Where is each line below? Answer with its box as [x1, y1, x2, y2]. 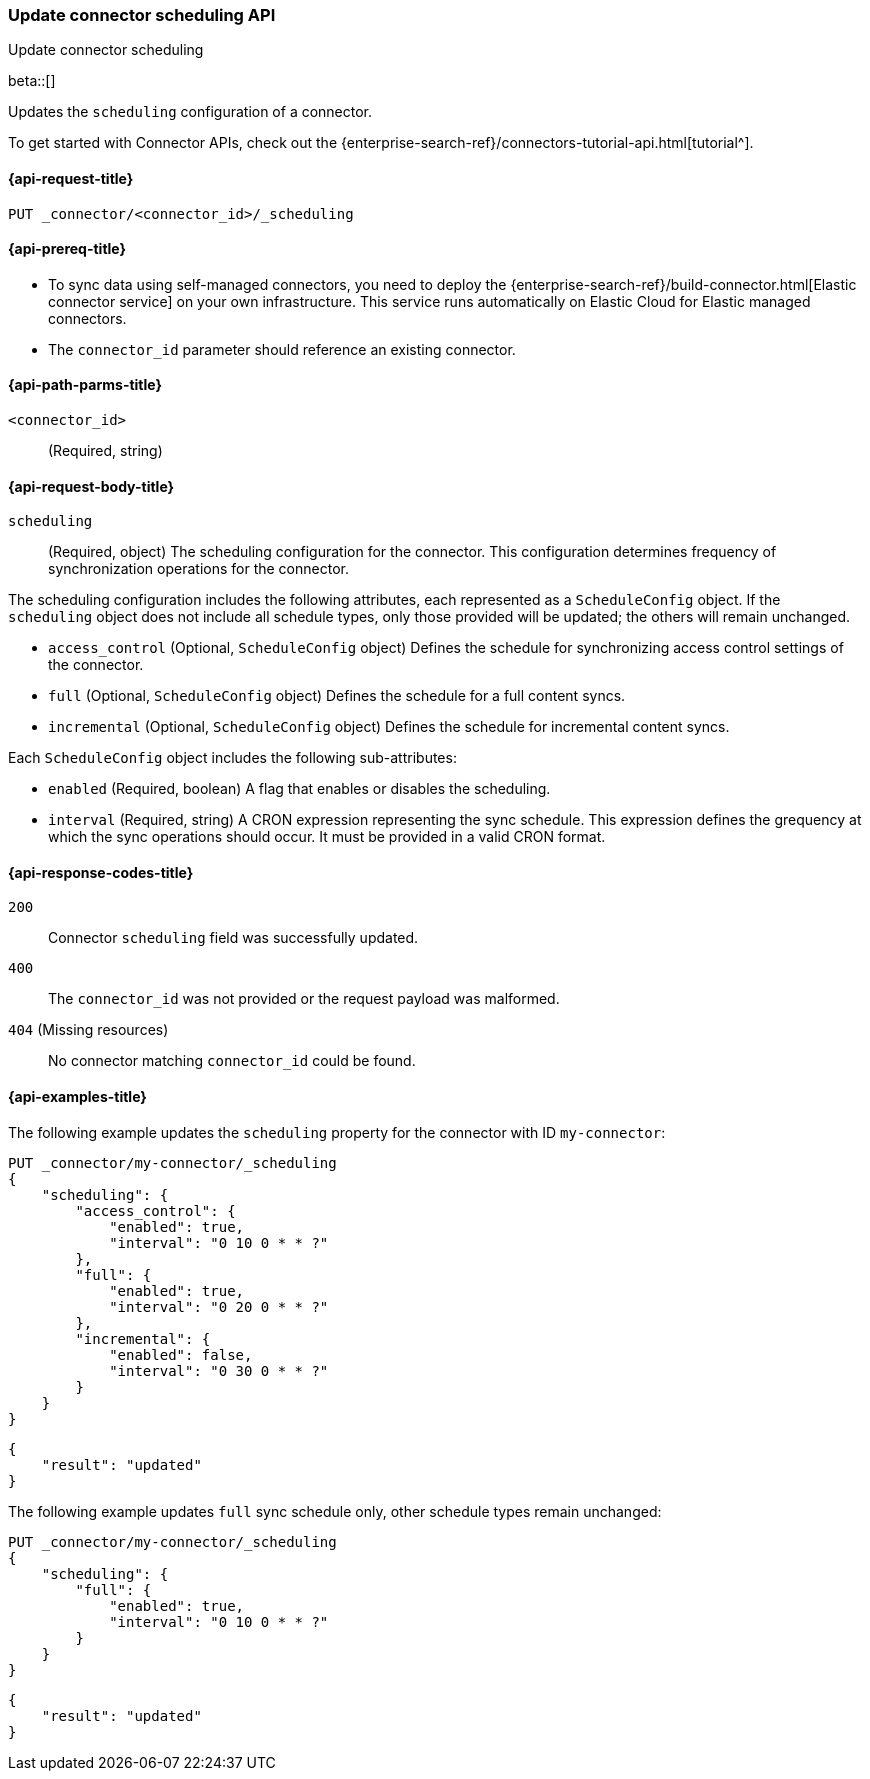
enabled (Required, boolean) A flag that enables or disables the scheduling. [48, 780, 551, 798]
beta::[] [8, 72, 56, 90]
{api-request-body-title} [8, 477, 175, 495]
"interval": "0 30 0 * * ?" [109, 1362, 329, 1379]
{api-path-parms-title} [8, 376, 163, 394]
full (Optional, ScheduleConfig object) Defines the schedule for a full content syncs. [48, 687, 626, 705]
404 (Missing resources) [8, 1021, 169, 1039]
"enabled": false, [109, 1346, 253, 1363]
